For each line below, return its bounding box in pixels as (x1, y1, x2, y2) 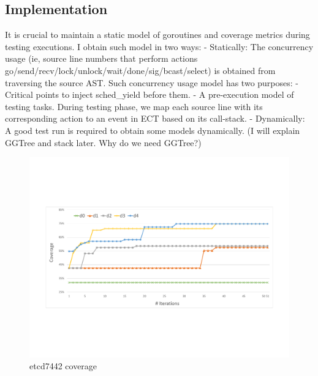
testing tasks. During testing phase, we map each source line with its (5, 100, 263, 112)
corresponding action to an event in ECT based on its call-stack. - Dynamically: (5, 112, 305, 125)
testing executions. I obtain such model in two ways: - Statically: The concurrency (5, 40, 314, 53)
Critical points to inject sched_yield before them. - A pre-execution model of (5, 88, 294, 101)
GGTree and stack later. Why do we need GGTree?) (5, 136, 202, 149)
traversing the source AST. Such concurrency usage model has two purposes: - (5, 76, 298, 89)
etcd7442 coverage (29, 359, 97, 372)
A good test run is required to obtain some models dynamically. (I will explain (5, 123, 300, 136)
